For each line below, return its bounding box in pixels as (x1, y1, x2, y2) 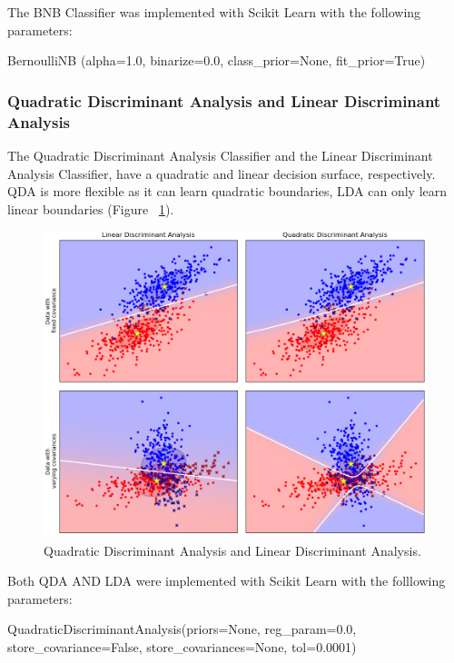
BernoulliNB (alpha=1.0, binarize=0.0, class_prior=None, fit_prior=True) (7, 51, 426, 70)
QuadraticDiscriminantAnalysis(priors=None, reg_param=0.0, (7, 619, 357, 638)
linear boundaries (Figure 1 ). (7, 199, 174, 218)
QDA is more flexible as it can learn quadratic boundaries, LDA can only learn (7, 182, 448, 201)
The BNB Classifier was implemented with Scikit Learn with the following (7, 3, 421, 21)
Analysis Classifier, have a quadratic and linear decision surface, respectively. (7, 163, 436, 183)
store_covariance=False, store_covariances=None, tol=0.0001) (7, 638, 357, 657)
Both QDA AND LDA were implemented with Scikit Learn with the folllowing (7, 571, 446, 590)
